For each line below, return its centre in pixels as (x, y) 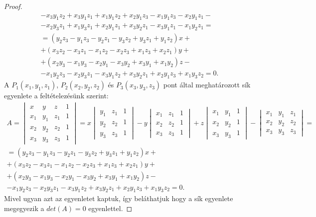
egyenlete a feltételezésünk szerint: (56, 96)
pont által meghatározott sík (207, 85)
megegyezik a (24, 208)
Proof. (13, 6)
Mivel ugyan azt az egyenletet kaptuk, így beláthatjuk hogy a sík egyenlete (119, 198)
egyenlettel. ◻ (110, 208)
